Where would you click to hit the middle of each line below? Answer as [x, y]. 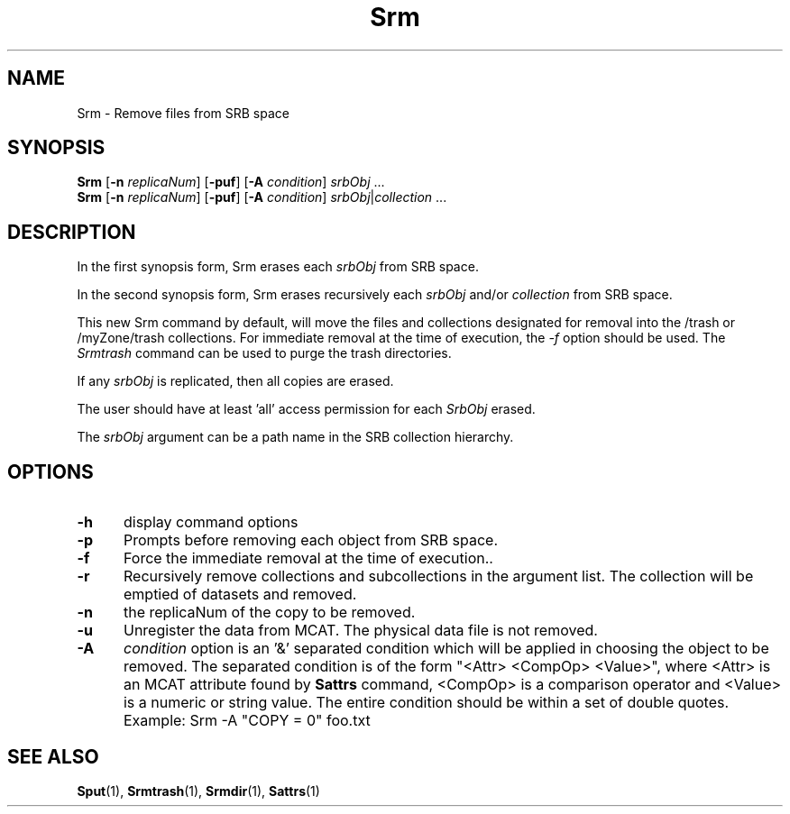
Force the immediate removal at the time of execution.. [308, 558]
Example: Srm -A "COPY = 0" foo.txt [247, 721]
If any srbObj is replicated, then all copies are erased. [235, 381]
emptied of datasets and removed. [240, 594]
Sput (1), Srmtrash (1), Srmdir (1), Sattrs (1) [198, 791]
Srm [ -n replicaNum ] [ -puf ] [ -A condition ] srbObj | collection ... [262, 197]
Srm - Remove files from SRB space [183, 113]
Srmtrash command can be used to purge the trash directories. [264, 353]
